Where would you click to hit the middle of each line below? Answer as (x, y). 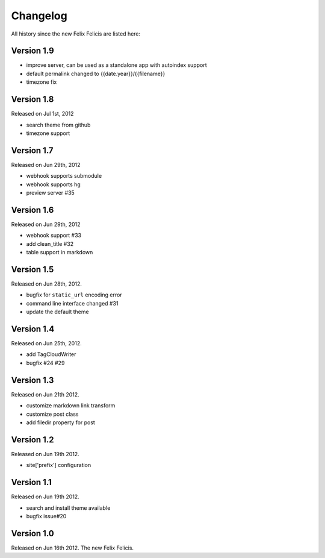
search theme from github (58, 125)
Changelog (39, 16)
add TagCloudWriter (51, 354)
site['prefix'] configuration (59, 465)
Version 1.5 (32, 269)
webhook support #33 (54, 236)
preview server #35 (50, 193)
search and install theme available (68, 508)
